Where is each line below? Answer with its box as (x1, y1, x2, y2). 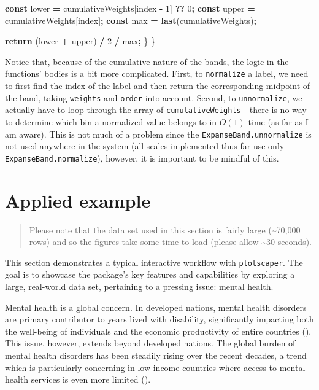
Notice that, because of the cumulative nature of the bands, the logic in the (5, 55, 289, 68)
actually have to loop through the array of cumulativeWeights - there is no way (5, 103, 307, 116)
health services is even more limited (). (5, 373, 151, 386)
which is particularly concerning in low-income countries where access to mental (5, 361, 306, 373)
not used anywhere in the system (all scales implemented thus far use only (5, 139, 285, 152)
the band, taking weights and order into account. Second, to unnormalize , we (5, 91, 302, 104)
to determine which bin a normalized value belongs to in (5, 115, 217, 128)
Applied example (5, 187, 151, 213)
